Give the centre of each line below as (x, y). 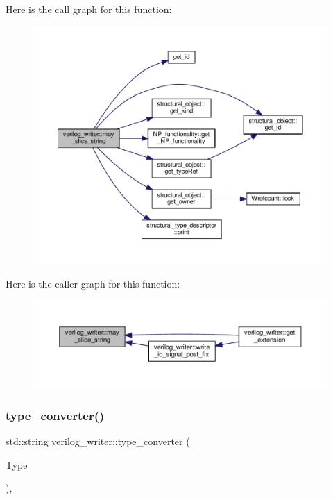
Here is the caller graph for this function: (93, 283)
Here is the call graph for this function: (89, 9)
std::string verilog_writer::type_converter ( (98, 441)
